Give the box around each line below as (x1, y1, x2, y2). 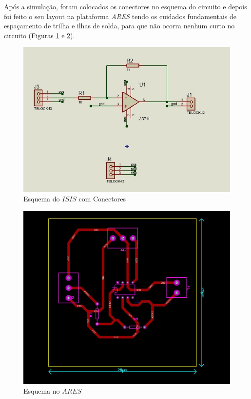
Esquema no (23, 385, 60, 396)
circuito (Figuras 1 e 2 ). (4, 30, 75, 40)
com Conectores (78, 194, 126, 204)
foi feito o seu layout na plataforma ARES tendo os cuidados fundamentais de (4, 11, 236, 21)
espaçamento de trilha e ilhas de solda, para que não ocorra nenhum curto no (4, 21, 235, 31)
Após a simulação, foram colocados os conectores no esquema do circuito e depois (4, 1, 247, 11)
